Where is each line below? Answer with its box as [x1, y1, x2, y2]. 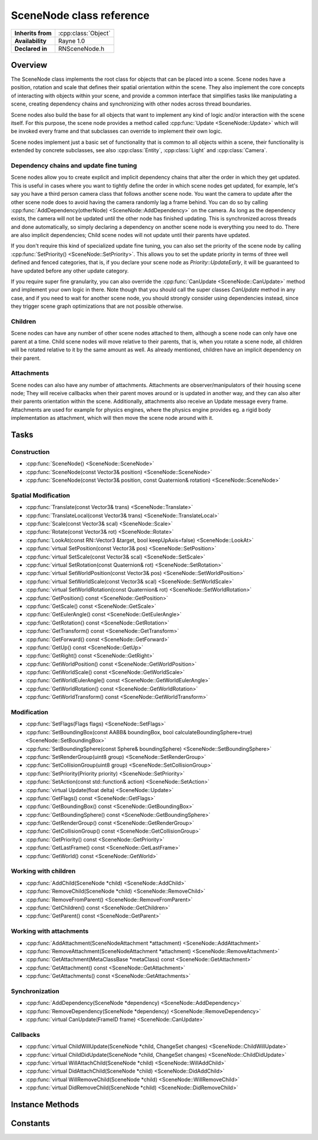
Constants [11, 1118, 50, 1128]
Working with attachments [11, 927, 89, 935]
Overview [11, 60, 48, 70]
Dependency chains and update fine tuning [11, 161, 137, 169]
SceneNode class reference [11, 9, 150, 22]
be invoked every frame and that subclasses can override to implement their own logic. [11, 127, 223, 135]
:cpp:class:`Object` [58, 29, 111, 37]
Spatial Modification [11, 491, 70, 500]
